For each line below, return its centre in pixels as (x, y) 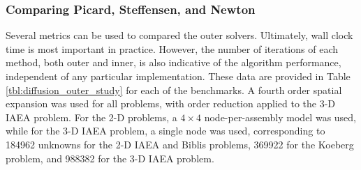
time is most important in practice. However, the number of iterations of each (172, 48)
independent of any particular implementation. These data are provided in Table (178, 76)
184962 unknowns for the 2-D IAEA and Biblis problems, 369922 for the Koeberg (180, 144)
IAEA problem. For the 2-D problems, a (91, 117)
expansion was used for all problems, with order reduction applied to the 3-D (171, 103)
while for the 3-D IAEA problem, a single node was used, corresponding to (165, 131)
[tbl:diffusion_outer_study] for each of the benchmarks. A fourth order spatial (174, 90)
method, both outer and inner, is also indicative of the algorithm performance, (174, 62)
